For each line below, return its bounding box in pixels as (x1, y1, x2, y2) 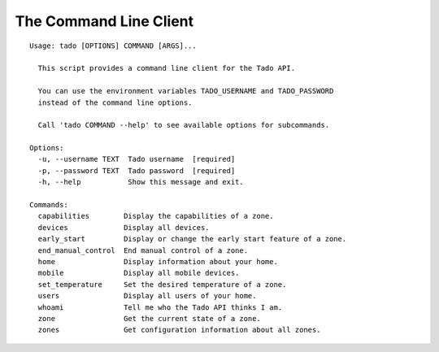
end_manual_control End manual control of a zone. (37, 246, 248, 255)
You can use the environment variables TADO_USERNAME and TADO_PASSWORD (37, 86, 334, 96)
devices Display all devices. (37, 223, 211, 232)
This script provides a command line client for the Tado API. (37, 63, 296, 73)
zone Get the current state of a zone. (37, 314, 262, 323)
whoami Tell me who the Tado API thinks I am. (37, 302, 283, 312)
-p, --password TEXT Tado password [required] (37, 166, 236, 175)
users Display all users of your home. (37, 291, 257, 301)
